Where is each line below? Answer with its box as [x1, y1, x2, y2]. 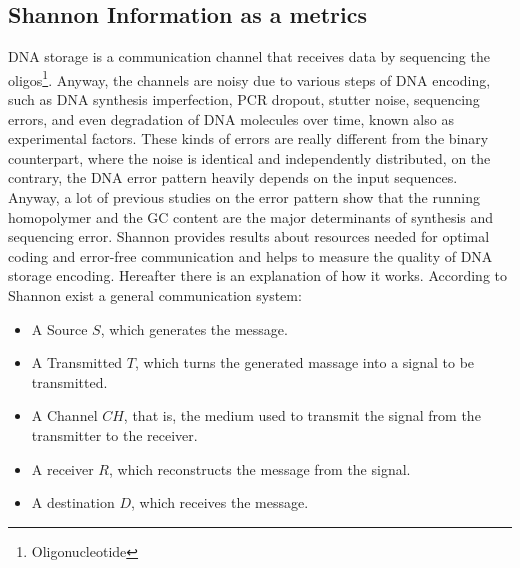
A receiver [31, 458, 94, 479]
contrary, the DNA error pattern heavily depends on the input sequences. [8, 167, 458, 188]
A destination [31, 492, 115, 513]
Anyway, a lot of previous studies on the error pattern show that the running [8, 187, 480, 208]
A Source [31, 318, 88, 339]
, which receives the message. [130, 492, 309, 513]
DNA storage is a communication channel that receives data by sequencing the [8, 46, 490, 67]
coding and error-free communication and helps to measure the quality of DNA [8, 245, 493, 266]
